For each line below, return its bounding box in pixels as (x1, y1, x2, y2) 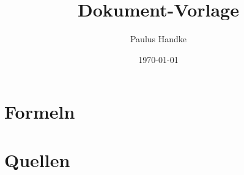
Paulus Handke (130, 32, 187, 45)
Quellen (4, 147, 70, 172)
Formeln (4, 99, 75, 124)
